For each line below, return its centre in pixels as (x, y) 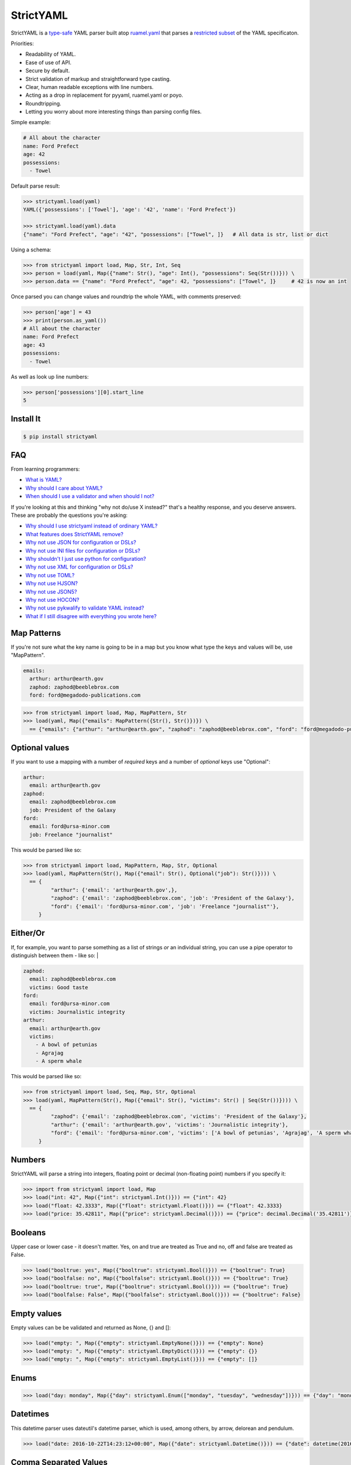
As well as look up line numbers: (50, 377)
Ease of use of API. (48, 62)
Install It (26, 419)
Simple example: (31, 122)
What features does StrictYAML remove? (75, 534)
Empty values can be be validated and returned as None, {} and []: (91, 1327)
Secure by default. (48, 71)
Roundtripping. (43, 103)
